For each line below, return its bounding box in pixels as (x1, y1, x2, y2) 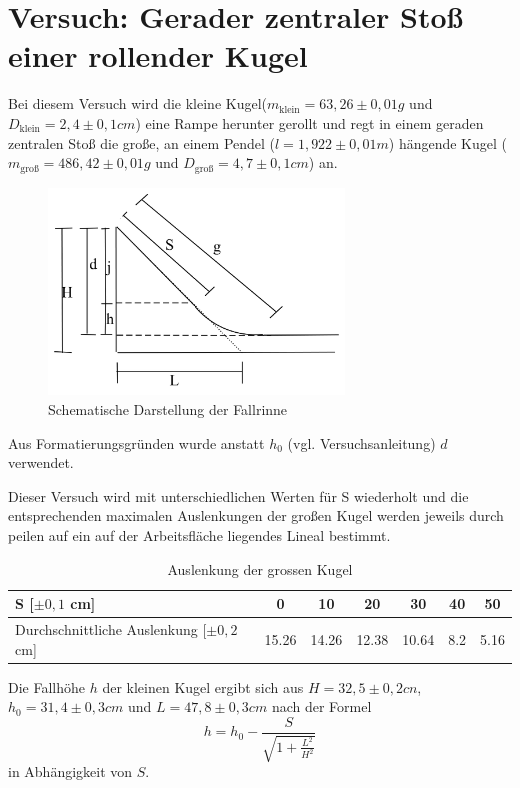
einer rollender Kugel (8, 35, 308, 76)
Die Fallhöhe (8, 676, 86, 697)
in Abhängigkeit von (8, 761, 133, 782)
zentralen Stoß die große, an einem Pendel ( (8, 132, 276, 153)
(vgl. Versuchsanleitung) (287, 432, 436, 453)
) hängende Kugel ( (388, 132, 508, 153)
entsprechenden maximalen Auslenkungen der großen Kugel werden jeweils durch (8, 505, 504, 526)
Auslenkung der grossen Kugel (167, 558, 353, 579)
